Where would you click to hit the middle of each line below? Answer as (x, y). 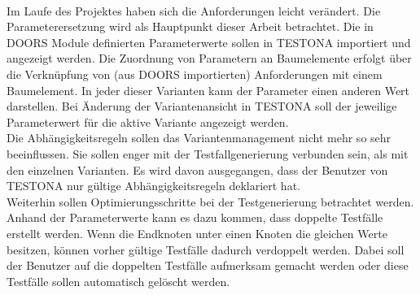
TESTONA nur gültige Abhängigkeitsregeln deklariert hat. (153, 186)
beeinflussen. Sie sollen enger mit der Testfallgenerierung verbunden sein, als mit (208, 153)
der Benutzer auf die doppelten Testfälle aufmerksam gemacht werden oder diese (208, 265)
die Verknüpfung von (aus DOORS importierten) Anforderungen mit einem (195, 74)
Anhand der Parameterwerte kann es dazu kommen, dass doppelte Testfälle (195, 217)
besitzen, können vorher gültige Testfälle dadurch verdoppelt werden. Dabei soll (206, 249)
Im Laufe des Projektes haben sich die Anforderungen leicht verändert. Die (194, 10)
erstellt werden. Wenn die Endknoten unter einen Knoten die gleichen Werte (197, 233)
